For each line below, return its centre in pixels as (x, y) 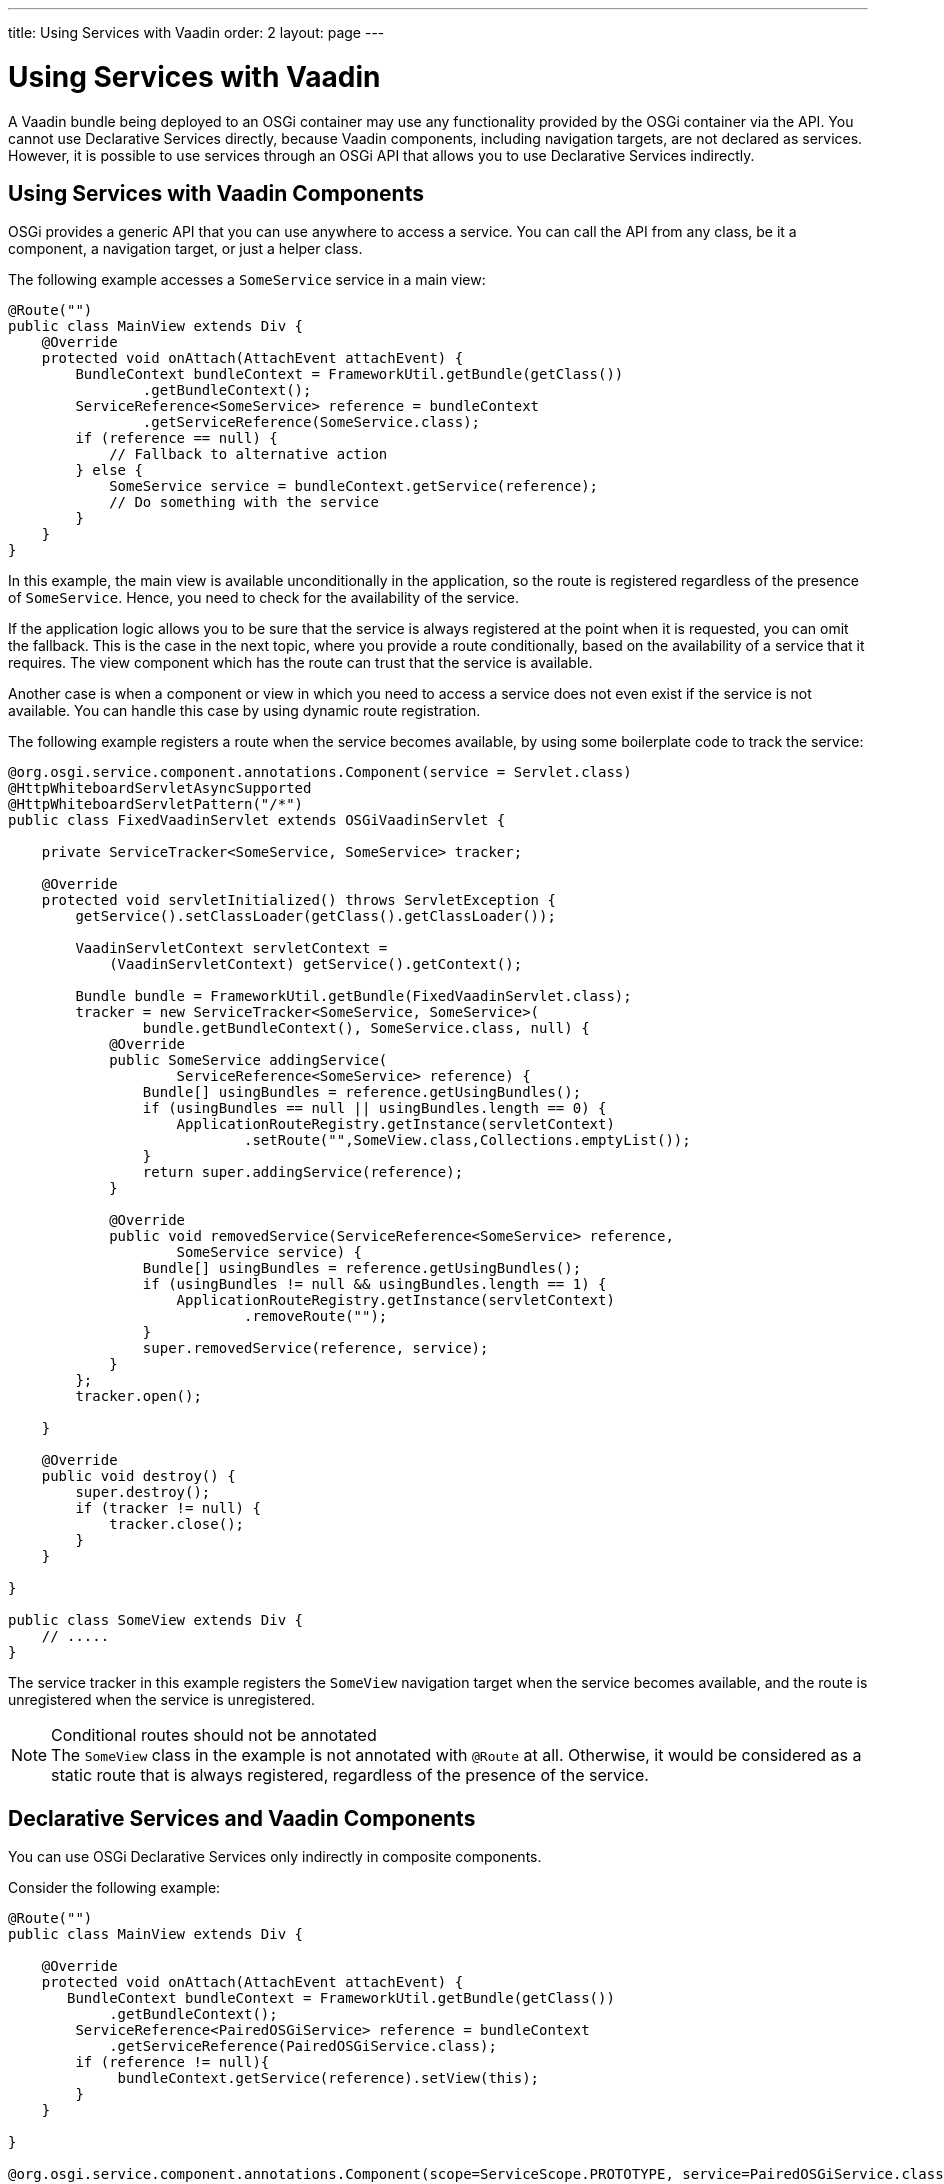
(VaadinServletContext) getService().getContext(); (316, 964)
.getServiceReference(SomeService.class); (311, 422)
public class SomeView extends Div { (156, 1620)
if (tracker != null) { (168, 1508)
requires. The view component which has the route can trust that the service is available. (300, 663)
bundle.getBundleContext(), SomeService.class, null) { (366, 1028)
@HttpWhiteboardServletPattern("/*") (156, 804)
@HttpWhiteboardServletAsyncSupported (160, 788)
